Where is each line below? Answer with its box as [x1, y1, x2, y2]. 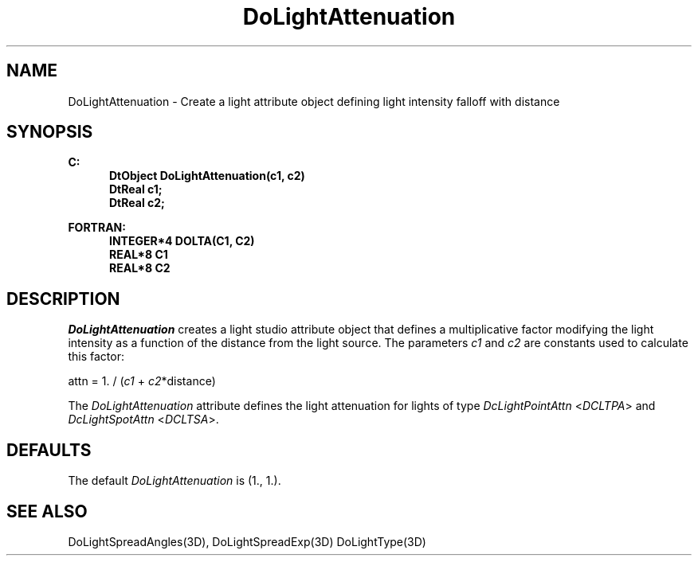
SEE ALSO [6, 501, 88, 521]
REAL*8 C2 [109, 261, 171, 275]
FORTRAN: [68, 221, 126, 235]
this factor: [68, 349, 124, 364]
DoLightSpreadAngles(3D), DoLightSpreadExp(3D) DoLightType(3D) [68, 534, 426, 548]
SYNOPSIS [6, 122, 93, 142]
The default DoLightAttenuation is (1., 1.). [68, 474, 281, 488]
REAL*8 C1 [109, 248, 168, 262]
